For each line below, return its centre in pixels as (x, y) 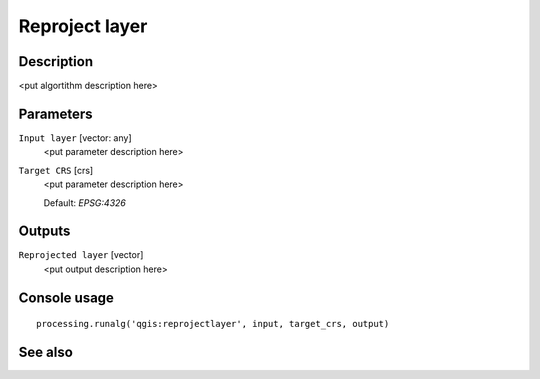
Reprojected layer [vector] (81, 255)
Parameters (55, 113)
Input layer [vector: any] (75, 137)
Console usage (66, 297)
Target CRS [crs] (56, 170)
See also (46, 352)
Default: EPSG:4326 (85, 202)
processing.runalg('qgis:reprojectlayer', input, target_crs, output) (213, 324)
